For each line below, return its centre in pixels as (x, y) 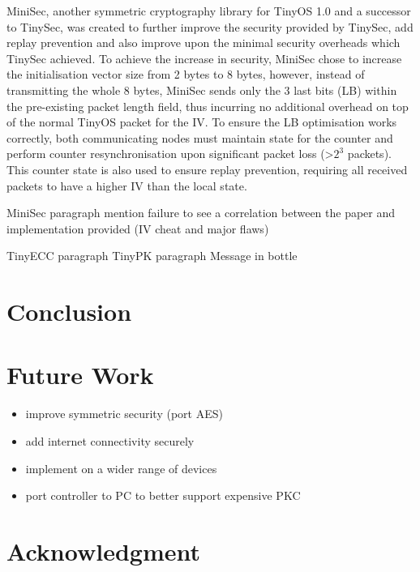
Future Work (80, 375)
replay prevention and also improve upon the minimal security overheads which (204, 43)
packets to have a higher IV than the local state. (127, 185)
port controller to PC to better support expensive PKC (163, 495)
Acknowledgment (103, 551)
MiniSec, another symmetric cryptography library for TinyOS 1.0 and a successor (209, 11)
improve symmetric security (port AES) (124, 414)
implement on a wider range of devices (121, 468)
